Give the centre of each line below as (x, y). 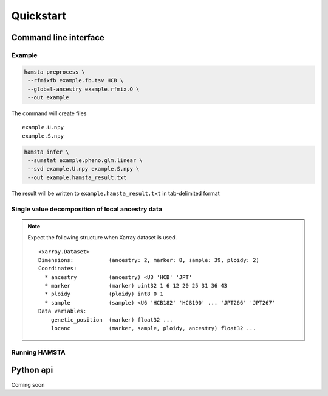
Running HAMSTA (39, 352)
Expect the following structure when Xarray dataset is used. (102, 238)
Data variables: (63, 311)
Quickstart (39, 16)
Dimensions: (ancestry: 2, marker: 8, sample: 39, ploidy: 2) (149, 260)
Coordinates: (58, 269)
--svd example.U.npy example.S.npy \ (84, 169)
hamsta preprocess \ (54, 72)
